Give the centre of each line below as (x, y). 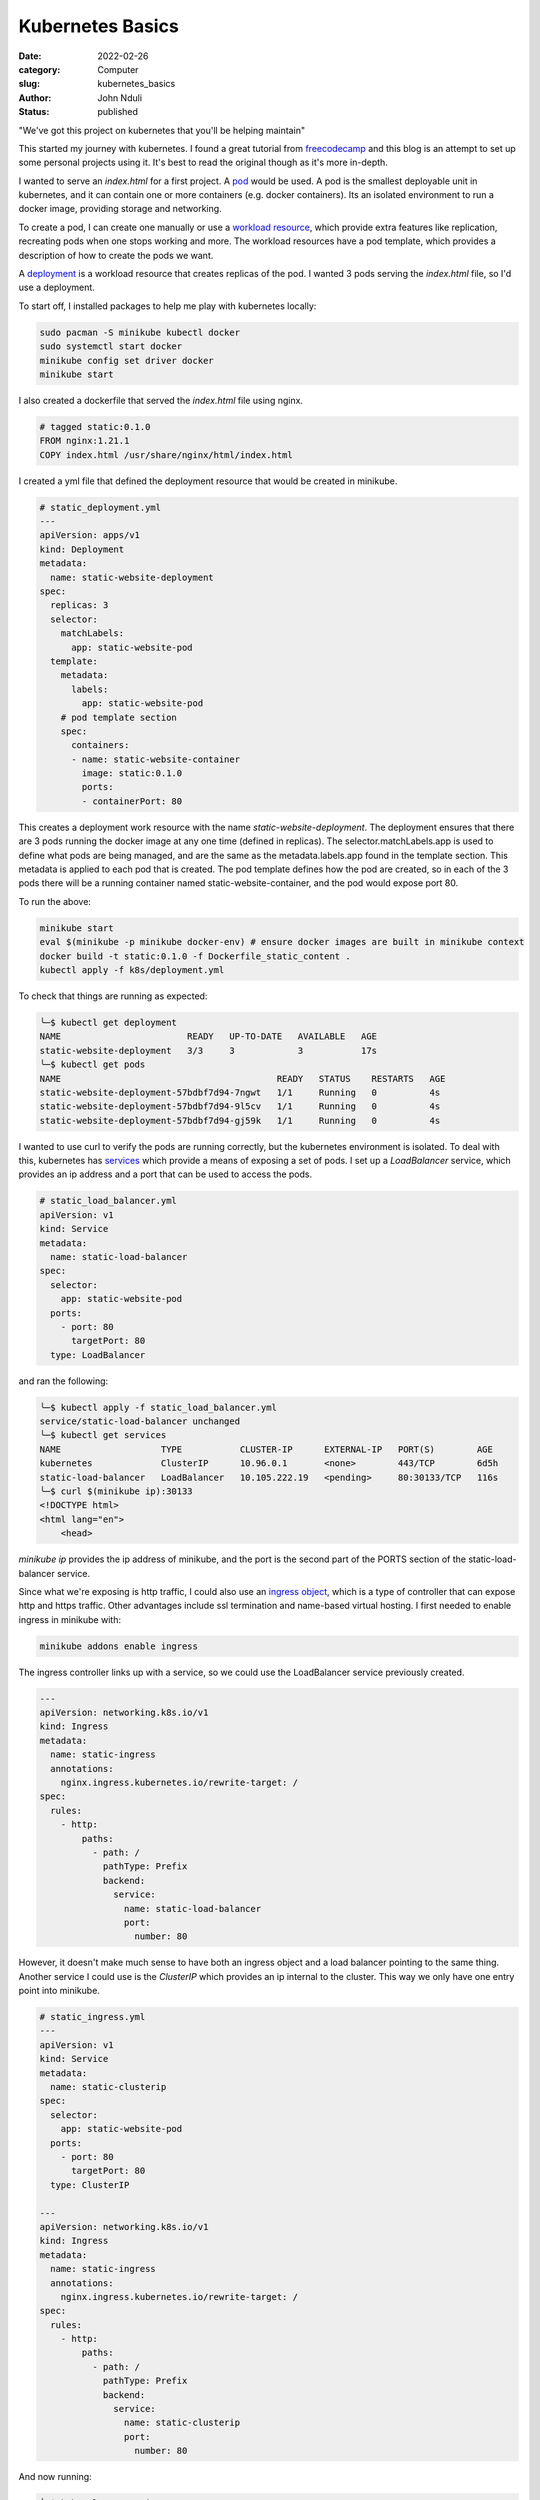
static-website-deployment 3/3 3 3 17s (208, 1050)
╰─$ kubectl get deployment (108, 1022)
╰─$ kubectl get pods (92, 1064)
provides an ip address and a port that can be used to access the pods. (165, 1174)
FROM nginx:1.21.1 (84, 441)
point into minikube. (59, 1991)
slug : (29, 84)
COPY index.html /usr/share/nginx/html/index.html (166, 454)
